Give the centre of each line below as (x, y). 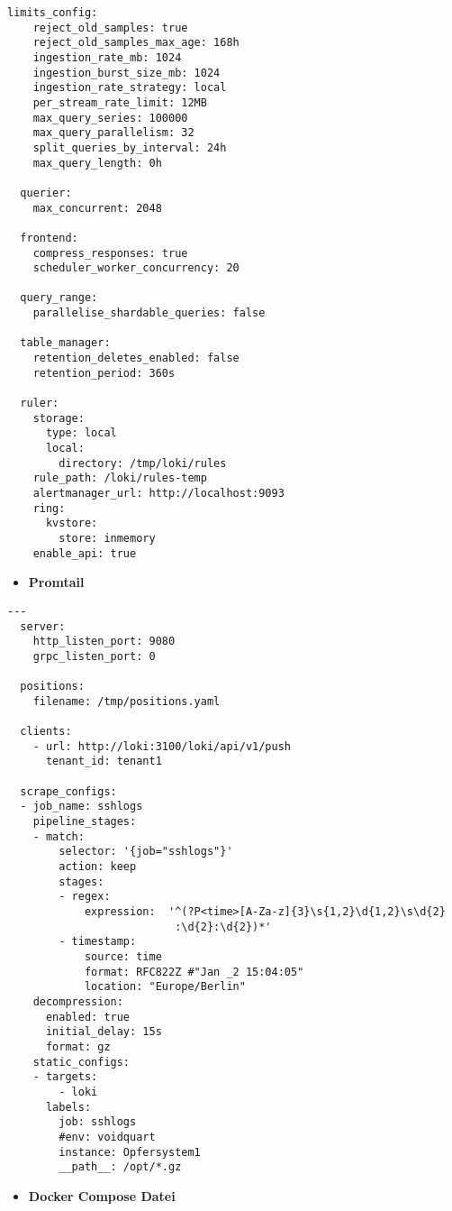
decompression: (78, 1001)
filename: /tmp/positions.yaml (127, 701)
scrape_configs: (68, 791)
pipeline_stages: (85, 822)
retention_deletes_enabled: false (136, 358)
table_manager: (65, 343)
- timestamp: (98, 942)
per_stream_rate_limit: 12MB (120, 102)
